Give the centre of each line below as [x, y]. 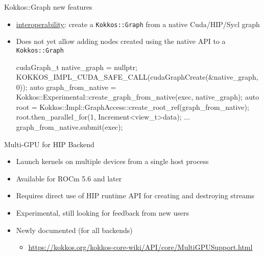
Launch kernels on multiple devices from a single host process [112, 161]
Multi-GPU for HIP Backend [49, 144]
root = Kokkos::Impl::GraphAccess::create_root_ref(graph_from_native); [133, 107]
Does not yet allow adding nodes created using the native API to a [121, 41]
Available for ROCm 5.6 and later [69, 178]
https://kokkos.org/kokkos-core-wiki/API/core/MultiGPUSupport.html [140, 247]
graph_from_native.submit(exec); [69, 127]
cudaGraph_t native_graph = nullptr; [77, 67]
